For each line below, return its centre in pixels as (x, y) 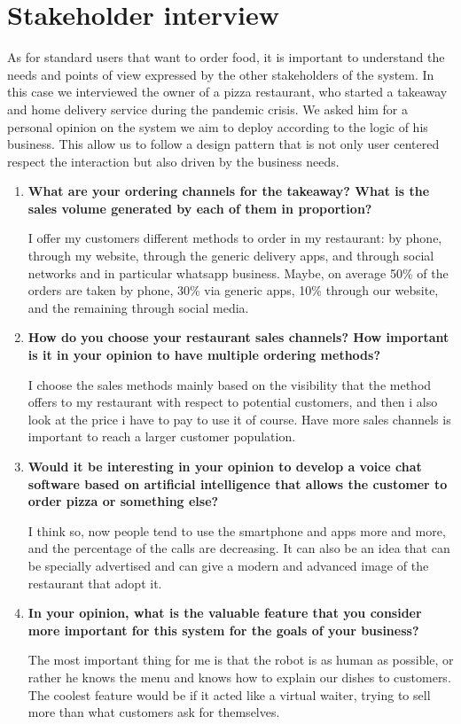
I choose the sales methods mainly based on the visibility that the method (230, 384)
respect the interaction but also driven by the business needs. (173, 161)
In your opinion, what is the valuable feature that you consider (225, 613)
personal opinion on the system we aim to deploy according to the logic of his (218, 126)
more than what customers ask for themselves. (154, 712)
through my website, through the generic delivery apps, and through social (231, 256)
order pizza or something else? (123, 501)
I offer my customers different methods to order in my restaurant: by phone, (235, 238)
